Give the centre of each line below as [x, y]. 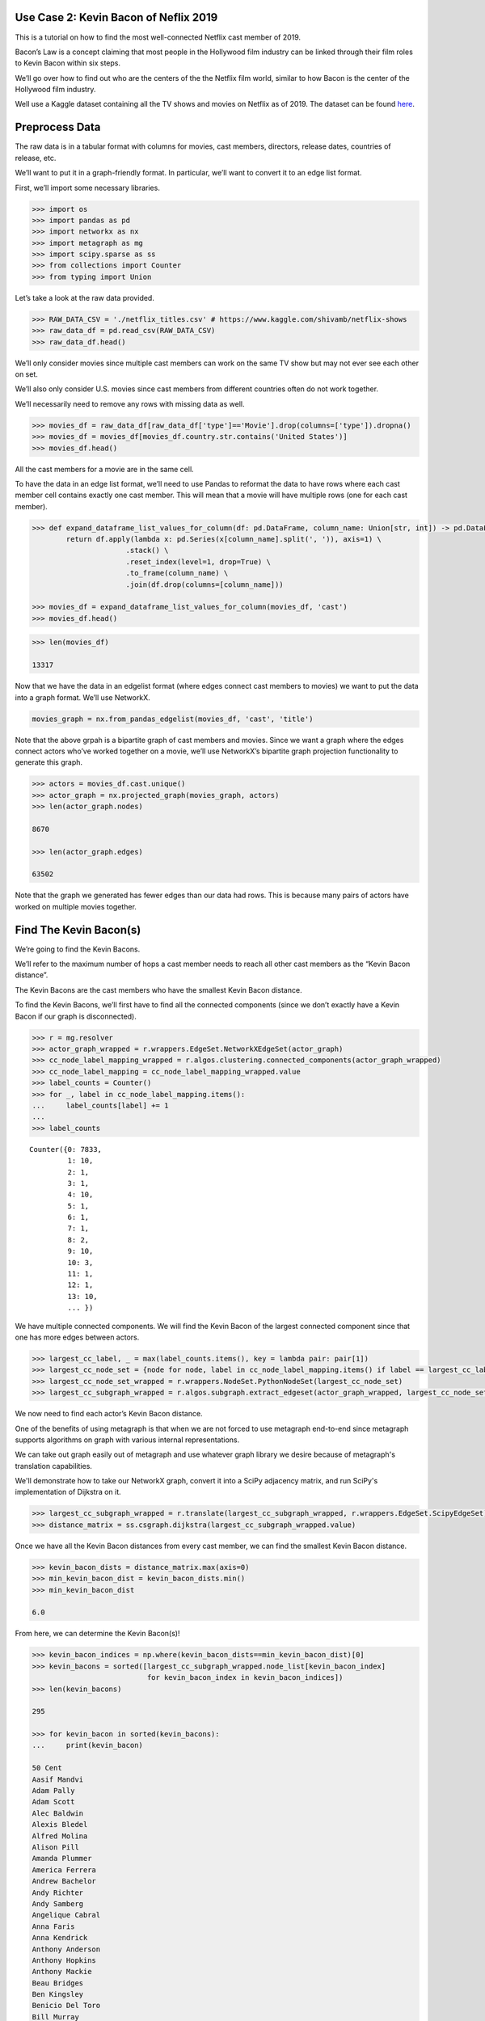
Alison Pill [56, 1847]
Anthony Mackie [62, 1972]
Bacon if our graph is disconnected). [76, 1016]
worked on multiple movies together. [76, 906]
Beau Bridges [58, 1983]
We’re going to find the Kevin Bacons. [78, 949]
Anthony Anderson [66, 1949]
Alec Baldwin [58, 1813]
